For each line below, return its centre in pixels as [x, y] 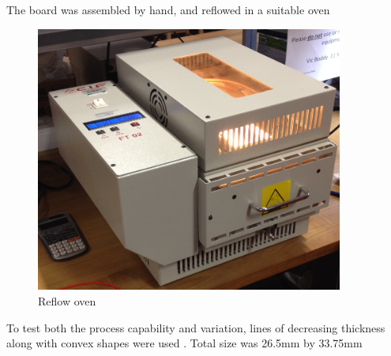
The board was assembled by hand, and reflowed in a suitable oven [168, 9]
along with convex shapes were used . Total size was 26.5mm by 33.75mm [184, 343]
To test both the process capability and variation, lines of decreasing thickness [196, 327]
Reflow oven [67, 301]
